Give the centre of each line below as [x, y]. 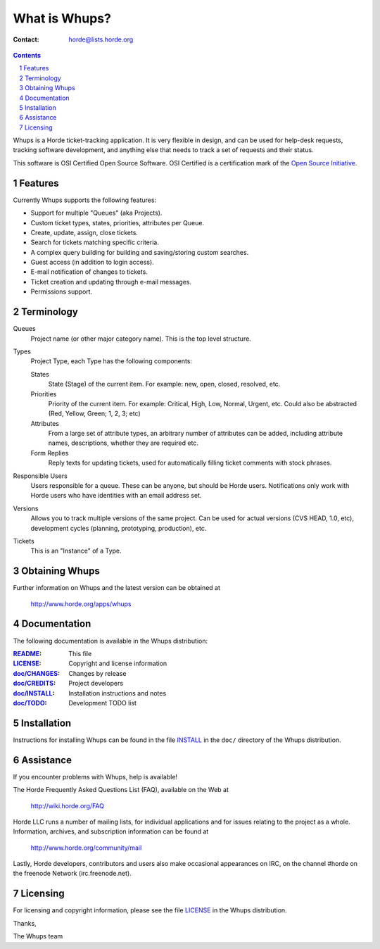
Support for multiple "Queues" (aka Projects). [96, 213]
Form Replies [50, 453]
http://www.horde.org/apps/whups [81, 604]
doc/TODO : [30, 703]
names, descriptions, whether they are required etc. [123, 443]
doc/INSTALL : [34, 693]
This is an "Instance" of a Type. [76, 551]
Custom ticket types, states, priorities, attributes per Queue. [117, 222]
